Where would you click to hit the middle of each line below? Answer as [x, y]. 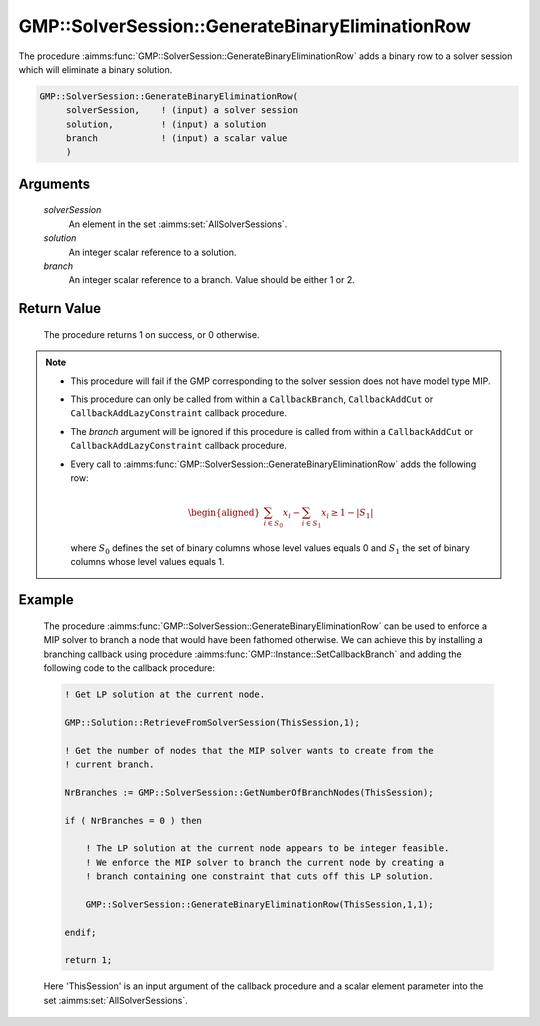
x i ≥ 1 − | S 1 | [347, 513]
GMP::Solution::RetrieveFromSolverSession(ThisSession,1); [212, 722]
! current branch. [109, 764]
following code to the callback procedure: [129, 668]
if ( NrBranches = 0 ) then [133, 820]
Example [46, 600]
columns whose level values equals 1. [147, 562]
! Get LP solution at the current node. [164, 694]
